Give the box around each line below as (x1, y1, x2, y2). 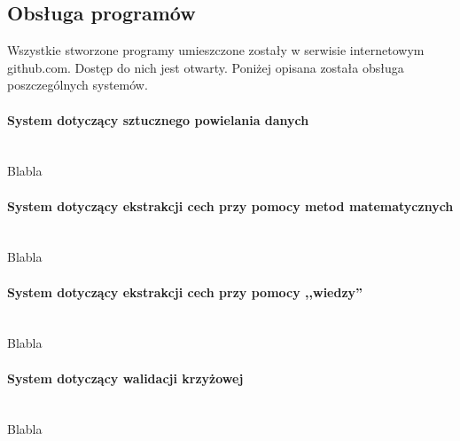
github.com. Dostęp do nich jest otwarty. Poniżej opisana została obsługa (7, 58, 404, 76)
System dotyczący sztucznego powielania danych (7, 110, 309, 129)
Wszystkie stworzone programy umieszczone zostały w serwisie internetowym (7, 41, 425, 59)
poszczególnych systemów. (7, 75, 148, 94)
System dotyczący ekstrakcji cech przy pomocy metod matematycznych (7, 196, 454, 215)
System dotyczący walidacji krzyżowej (7, 368, 244, 387)
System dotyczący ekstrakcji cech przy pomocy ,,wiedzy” (7, 282, 363, 301)
